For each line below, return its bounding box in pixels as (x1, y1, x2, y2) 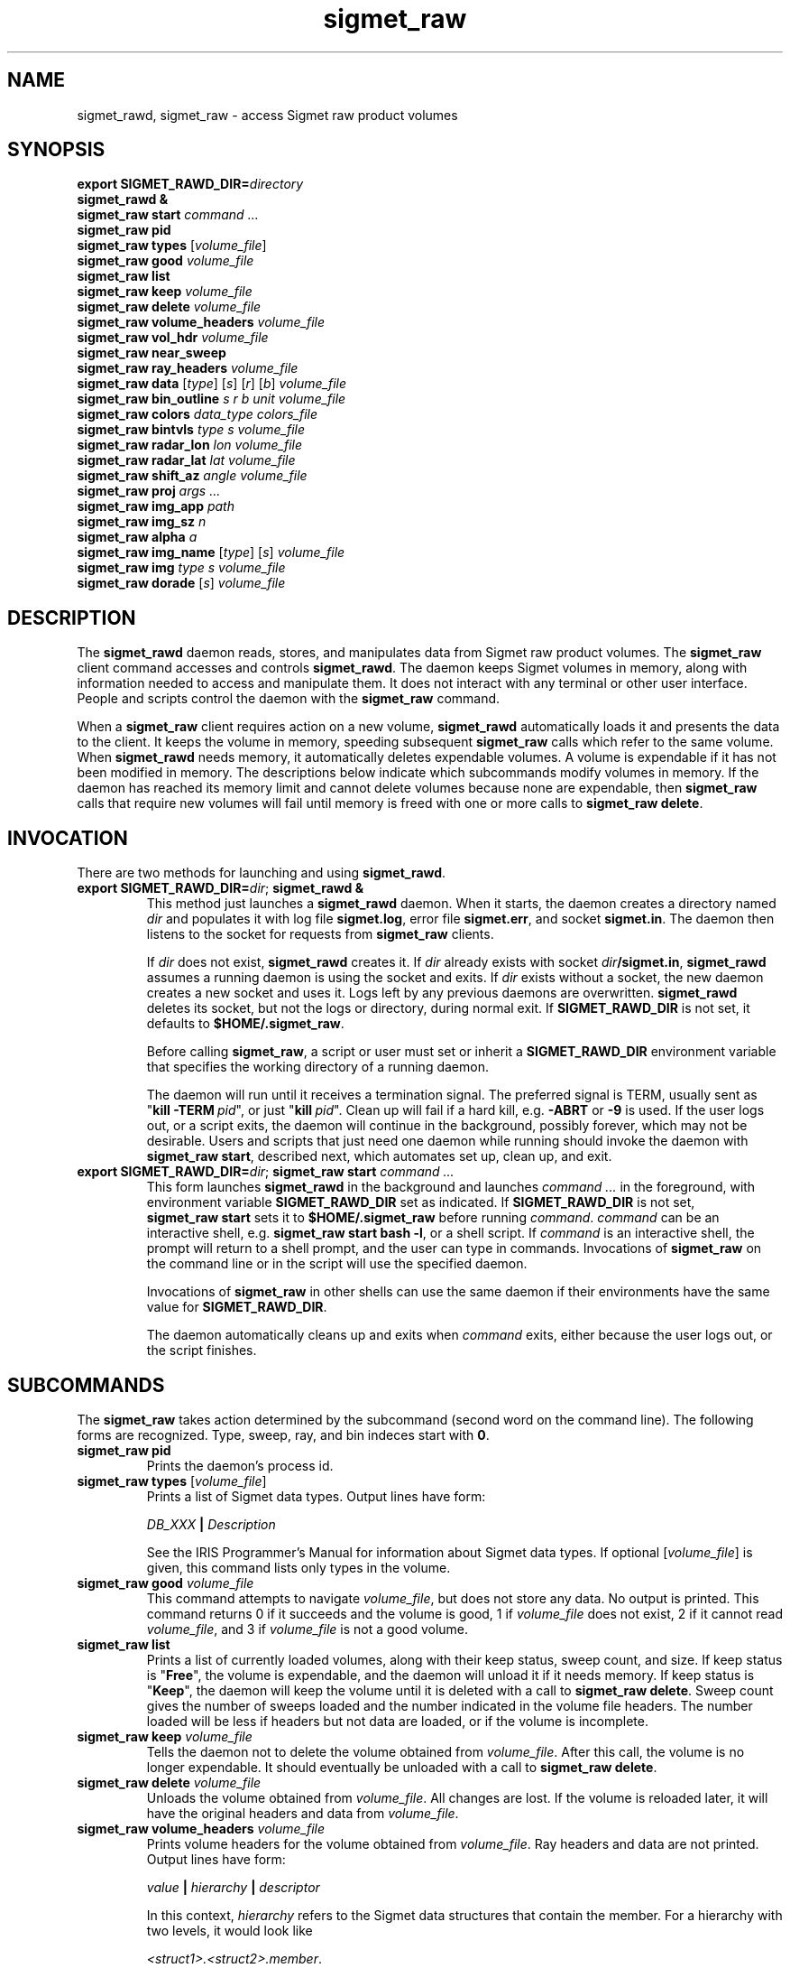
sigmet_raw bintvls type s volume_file (77, 422, 305, 438)
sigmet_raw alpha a (77, 529, 197, 545)
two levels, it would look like (146, 1922, 313, 1938)
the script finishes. (146, 1342, 257, 1359)
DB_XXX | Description (146, 1516, 276, 1532)
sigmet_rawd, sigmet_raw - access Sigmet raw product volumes (77, 107, 458, 123)
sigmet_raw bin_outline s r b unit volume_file (77, 391, 346, 407)
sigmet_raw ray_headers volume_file (77, 360, 299, 376)
